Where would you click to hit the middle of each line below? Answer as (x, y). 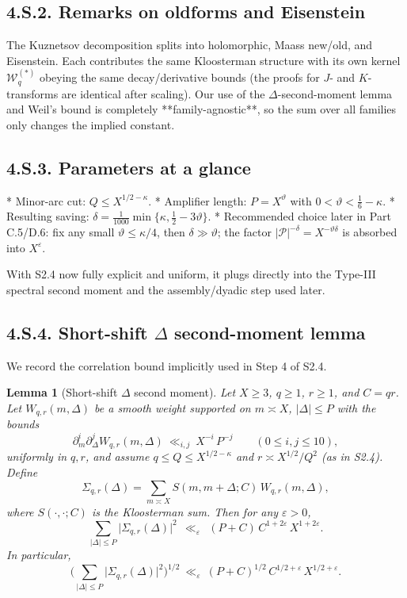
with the (356, 408)
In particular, (39, 555)
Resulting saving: (48, 216)
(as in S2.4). (352, 456)
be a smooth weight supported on (173, 408)
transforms (32, 93)
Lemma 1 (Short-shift (62, 392)
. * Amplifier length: (198, 200)
